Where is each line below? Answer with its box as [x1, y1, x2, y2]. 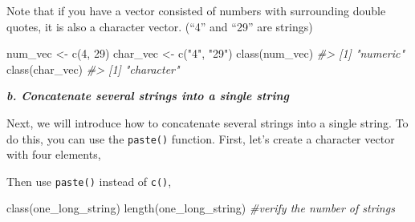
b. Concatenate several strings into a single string [6, 87, 290, 104]
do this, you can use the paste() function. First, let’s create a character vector [6, 130, 395, 147]
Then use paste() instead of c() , [6, 172, 172, 189]
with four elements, [6, 146, 101, 163]
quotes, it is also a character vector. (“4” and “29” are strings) [6, 18, 313, 34]
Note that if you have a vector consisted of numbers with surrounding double [6, 2, 386, 18]
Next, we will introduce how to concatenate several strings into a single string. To [6, 114, 409, 131]
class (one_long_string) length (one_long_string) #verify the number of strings [6, 200, 395, 216]
